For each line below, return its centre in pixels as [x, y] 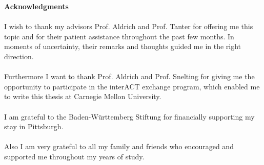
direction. [19, 56]
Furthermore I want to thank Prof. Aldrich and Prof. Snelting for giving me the [129, 76]
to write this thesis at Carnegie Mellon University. [83, 96]
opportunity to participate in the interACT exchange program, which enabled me [132, 86]
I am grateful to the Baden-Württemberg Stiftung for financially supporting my [129, 116]
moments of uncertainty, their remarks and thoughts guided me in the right [123, 46]
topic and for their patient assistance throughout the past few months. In [119, 36]
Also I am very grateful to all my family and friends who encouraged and [119, 146]
